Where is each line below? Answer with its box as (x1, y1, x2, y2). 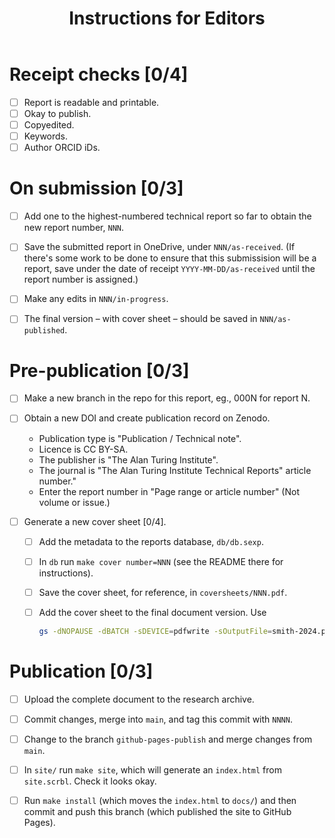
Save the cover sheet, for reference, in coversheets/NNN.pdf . (38, 586, 288, 598)
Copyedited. (23, 119, 75, 131)
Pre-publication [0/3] (9, 359, 190, 382)
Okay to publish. (23, 108, 92, 119)
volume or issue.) (38, 496, 111, 508)
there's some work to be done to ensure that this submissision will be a (23, 252, 317, 264)
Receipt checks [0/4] (9, 63, 189, 86)
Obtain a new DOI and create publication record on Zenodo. (23, 412, 271, 424)
